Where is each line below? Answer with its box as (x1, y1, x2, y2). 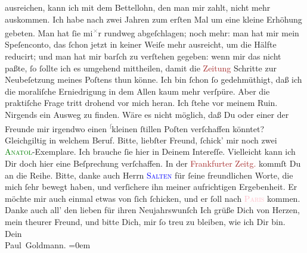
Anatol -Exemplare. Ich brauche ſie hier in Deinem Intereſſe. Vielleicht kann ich (5, 145, 296, 158)
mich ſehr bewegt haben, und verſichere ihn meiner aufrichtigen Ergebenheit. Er (5, 180, 297, 193)
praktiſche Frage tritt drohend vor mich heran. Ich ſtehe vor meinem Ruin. (5, 96, 278, 109)
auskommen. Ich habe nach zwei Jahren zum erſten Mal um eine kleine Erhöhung (5, 13, 302, 25)
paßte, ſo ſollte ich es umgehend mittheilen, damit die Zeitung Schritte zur (5, 61, 277, 74)
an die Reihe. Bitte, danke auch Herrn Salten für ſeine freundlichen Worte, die (5, 168, 293, 181)
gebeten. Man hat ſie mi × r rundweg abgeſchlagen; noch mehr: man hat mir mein (5, 25, 299, 39)
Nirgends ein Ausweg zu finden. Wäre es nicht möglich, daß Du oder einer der (5, 108, 289, 120)
